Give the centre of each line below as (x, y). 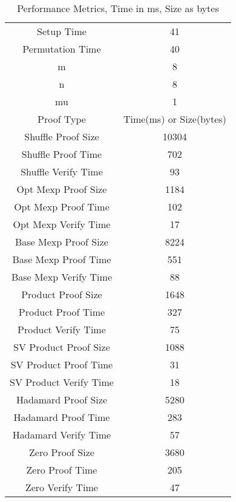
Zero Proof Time (62, 470)
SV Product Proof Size (62, 347)
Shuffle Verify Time (62, 171)
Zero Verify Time (61, 487)
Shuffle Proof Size (62, 136)
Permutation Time (62, 49)
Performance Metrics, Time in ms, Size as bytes (118, 8)
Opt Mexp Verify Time (62, 224)
